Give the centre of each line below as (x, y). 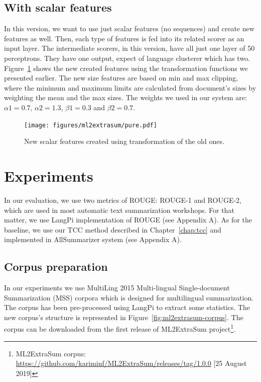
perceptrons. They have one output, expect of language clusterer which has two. (127, 58)
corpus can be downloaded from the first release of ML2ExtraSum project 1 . (120, 328)
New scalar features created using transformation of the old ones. (124, 141)
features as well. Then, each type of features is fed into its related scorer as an (124, 38)
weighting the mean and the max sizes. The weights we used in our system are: (125, 97)
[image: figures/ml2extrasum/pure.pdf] (91, 125)
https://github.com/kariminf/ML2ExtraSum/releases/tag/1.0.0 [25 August (131, 363)
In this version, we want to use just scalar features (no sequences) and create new (129, 28)
